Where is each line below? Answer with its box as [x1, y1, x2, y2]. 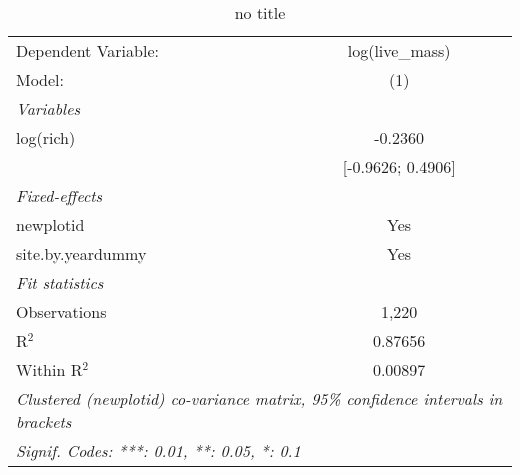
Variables [16, 97, 81, 120]
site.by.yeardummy [16, 242, 147, 265]
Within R [16, 358, 83, 381]
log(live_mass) [347, 39, 451, 62]
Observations [16, 300, 107, 323]
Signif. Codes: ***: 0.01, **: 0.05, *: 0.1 [16, 439, 301, 462]
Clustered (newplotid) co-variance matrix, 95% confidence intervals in [16, 387, 503, 410]
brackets [16, 410, 72, 433]
